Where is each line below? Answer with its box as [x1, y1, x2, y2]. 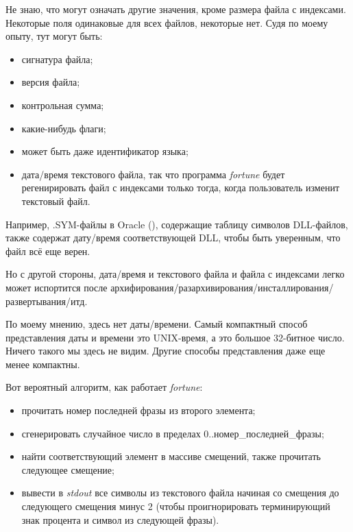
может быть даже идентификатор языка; [21, 144, 188, 158]
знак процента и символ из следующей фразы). [21, 512, 219, 527]
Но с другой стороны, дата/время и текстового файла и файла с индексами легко [5, 267, 345, 281]
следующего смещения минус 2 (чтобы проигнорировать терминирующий [21, 499, 330, 513]
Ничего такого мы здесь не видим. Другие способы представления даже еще [5, 343, 326, 358]
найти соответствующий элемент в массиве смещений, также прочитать [21, 449, 321, 463]
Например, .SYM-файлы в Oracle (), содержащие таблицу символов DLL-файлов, [5, 217, 348, 231]
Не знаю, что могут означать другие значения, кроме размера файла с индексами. [5, 2, 346, 16]
